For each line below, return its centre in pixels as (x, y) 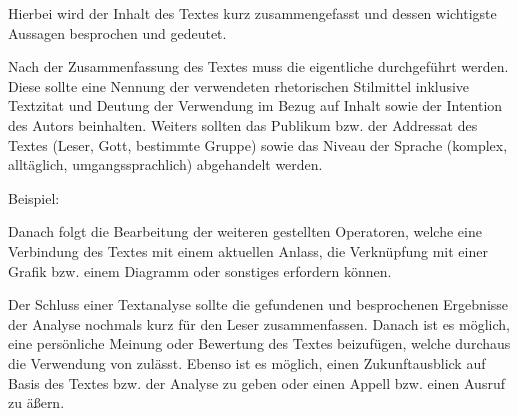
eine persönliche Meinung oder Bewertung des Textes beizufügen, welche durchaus (259, 343)
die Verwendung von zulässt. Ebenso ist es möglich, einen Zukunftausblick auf (247, 362)
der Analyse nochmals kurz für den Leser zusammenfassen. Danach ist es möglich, (259, 323)
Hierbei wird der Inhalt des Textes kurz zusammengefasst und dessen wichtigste (252, 13)
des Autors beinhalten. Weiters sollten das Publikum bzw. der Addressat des (243, 124)
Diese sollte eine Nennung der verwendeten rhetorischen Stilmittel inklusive (239, 85)
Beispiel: (34, 197)
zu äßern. (36, 402)
